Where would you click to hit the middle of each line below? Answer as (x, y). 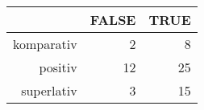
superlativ (49, 90)
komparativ (45, 44)
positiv (58, 67)
